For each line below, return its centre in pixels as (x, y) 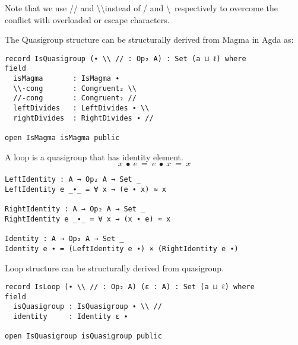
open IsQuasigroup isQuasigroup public (83, 336)
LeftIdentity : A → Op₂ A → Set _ (73, 180)
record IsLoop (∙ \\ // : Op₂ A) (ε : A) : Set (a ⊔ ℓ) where (130, 287)
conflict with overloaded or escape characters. (87, 19)
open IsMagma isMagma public (62, 138)
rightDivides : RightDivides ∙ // (83, 118)
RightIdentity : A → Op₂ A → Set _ (75, 209)
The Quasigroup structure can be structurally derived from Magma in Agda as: (149, 39)
